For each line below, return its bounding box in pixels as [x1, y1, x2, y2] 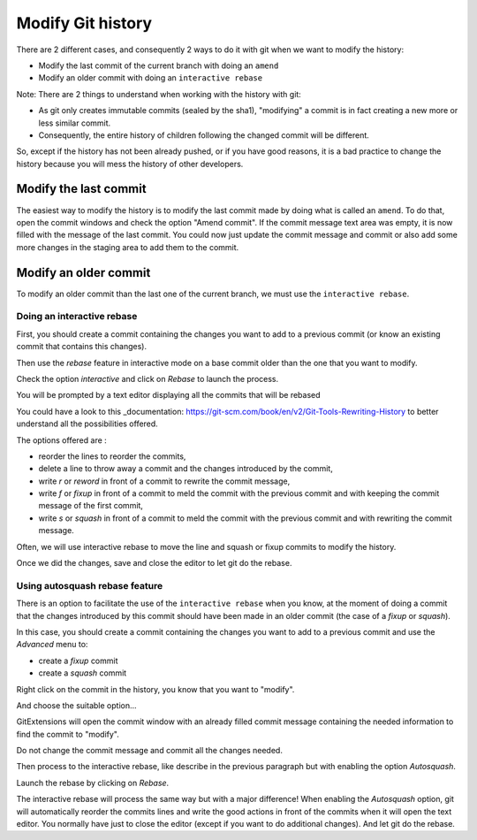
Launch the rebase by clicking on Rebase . [16, 777, 170, 788]
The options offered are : [16, 434, 108, 446]
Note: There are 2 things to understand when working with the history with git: [16, 88, 302, 99]
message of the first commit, [38, 500, 143, 511]
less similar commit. [38, 118, 111, 128]
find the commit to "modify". [16, 729, 119, 739]
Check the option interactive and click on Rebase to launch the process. [16, 373, 279, 384]
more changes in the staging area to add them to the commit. [16, 241, 239, 252]
